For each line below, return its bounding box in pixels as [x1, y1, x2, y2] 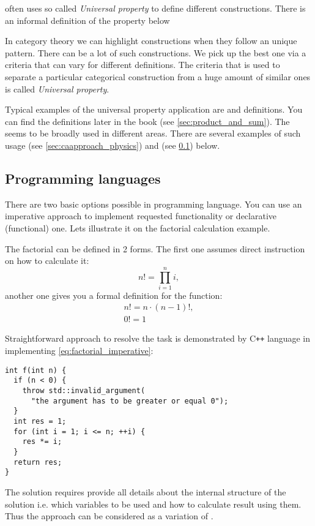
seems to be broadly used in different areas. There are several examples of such [5, 127, 301, 140]
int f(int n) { [5, 366, 67, 375]
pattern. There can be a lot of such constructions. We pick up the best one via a [5, 46, 306, 59]
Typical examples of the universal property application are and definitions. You [5, 103, 303, 116]
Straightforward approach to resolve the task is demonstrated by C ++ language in [5, 332, 311, 345]
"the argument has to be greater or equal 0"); [31, 396, 229, 405]
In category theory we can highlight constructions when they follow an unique [5, 34, 297, 47]
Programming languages [5, 168, 161, 187]
